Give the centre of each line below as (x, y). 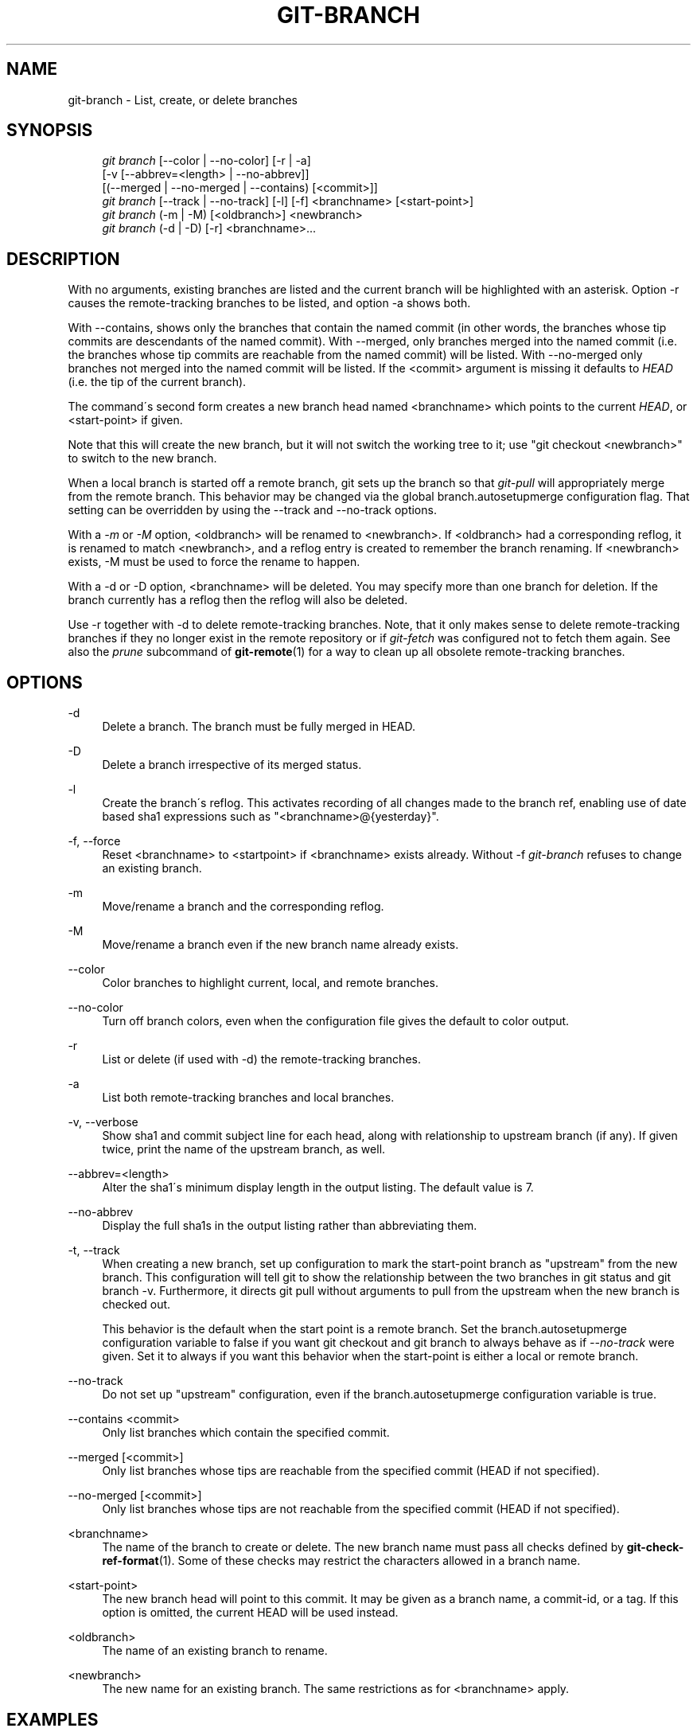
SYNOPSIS (50, 131)
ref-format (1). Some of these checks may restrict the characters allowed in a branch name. (341, 1561)
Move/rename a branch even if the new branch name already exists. (280, 945)
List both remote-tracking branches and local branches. (248, 1098)
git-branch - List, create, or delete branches (183, 99)
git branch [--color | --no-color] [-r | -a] (206, 161)
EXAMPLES (53, 1719)
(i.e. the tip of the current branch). (157, 382)
